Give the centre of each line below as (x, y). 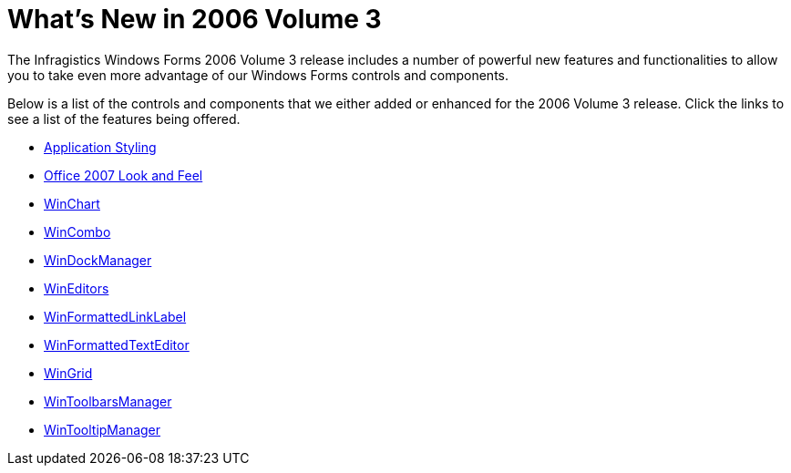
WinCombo (77, 231)
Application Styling (100, 147)
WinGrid (68, 373)
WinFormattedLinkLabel (115, 316)
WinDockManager (98, 260)
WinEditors (77, 288)
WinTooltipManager (103, 429)
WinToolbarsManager (108, 401)
